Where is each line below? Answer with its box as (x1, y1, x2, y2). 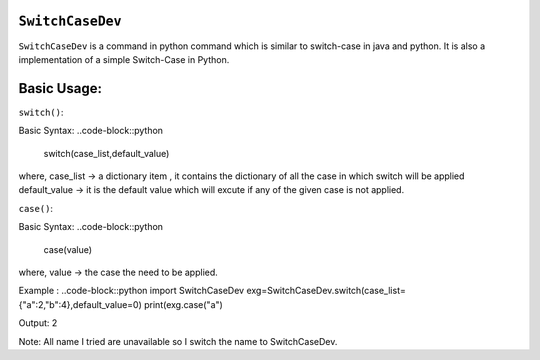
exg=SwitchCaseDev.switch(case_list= (246, 285, 407, 297)
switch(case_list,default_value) (43, 147, 170, 159)
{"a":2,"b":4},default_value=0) (18, 298, 142, 310)
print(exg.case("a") (143, 298, 224, 310)
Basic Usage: (18, 80, 102, 97)
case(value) (43, 243, 93, 255)
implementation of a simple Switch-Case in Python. (18, 53, 230, 65)
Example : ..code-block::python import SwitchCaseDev (18, 285, 245, 297)
